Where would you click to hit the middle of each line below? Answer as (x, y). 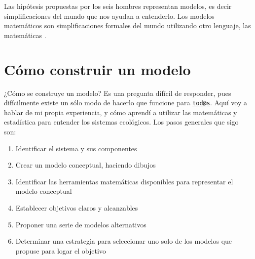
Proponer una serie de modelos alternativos (81, 224)
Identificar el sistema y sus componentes (76, 148)
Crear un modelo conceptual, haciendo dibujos (86, 165)
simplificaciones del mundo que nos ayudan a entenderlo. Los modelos (109, 16)
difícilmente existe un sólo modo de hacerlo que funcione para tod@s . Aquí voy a (126, 103)
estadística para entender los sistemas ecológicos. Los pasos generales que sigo (121, 122)
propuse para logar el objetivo (61, 250)
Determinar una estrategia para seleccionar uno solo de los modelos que (124, 241)
